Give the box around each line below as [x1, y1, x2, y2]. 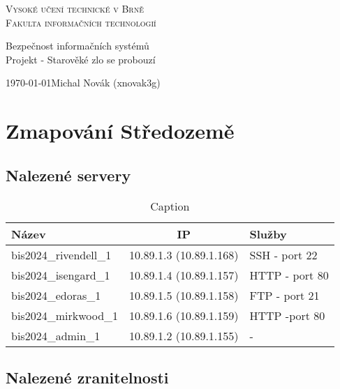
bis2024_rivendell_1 [11, 246, 112, 263]
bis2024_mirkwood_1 [11, 307, 119, 323]
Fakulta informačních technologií [6, 15, 156, 29]
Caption [150, 197, 190, 214]
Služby [249, 225, 287, 242]
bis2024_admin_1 [11, 327, 101, 344]
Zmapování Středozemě [6, 116, 235, 145]
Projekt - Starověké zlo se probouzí [6, 52, 156, 66]
